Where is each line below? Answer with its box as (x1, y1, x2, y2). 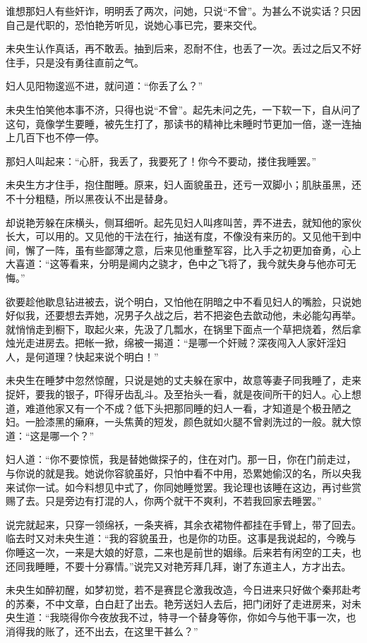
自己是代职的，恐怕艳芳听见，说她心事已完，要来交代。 (6, 17, 263, 32)
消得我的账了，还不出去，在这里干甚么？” (6, 623, 198, 638)
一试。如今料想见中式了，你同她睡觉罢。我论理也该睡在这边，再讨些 (35, 479, 351, 494)
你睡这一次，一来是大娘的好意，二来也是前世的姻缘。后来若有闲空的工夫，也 (6, 545, 361, 559)
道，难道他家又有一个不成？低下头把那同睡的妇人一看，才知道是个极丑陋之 (6, 400, 351, 415)
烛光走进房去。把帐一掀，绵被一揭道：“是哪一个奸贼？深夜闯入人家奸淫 (6, 335, 337, 350)
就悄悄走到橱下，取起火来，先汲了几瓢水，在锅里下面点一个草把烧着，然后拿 (6, 321, 361, 336)
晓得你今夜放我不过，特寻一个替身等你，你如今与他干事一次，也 (59, 610, 356, 625)
